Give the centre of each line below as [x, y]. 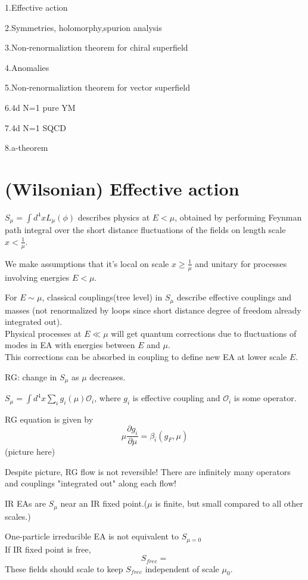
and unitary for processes [241, 263]
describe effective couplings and [234, 297]
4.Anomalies [27, 67]
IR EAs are [25, 503]
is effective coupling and [176, 398]
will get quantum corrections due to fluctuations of [204, 333]
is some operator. [265, 398]
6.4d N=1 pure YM [40, 107]
